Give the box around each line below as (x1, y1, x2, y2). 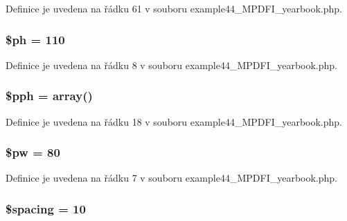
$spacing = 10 (6, 200, 86, 217)
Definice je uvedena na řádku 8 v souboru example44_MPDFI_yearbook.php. (6, 57, 337, 72)
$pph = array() (6, 87, 93, 104)
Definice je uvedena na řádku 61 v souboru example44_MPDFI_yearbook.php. (6, 1, 342, 15)
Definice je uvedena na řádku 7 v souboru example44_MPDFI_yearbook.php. (6, 171, 337, 185)
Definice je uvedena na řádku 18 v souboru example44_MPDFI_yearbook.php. (6, 114, 342, 128)
